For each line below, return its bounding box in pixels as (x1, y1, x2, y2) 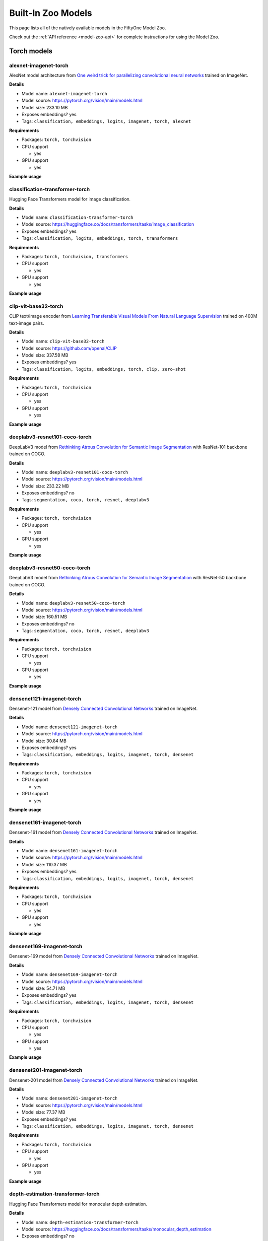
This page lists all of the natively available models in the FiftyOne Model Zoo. (9, 25, 166, 31)
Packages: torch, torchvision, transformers (21, 254, 129, 260)
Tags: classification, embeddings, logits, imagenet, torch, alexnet (21, 118, 191, 124)
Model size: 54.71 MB (21, 985, 66, 991)
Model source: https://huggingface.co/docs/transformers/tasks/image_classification (21, 221, 195, 227)
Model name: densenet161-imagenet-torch (21, 847, 118, 853)
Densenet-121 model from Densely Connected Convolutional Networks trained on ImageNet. (9, 705, 198, 711)
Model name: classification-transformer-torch (21, 214, 134, 220)
